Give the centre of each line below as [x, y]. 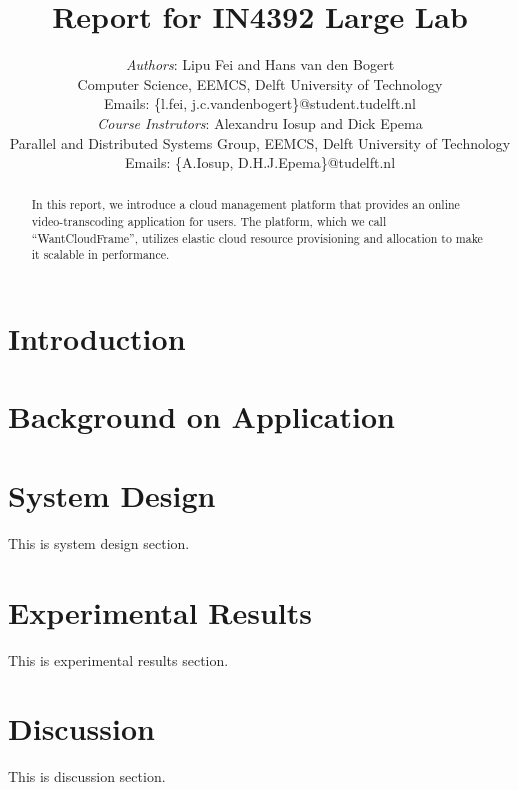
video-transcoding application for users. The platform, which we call [209, 221]
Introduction [97, 338]
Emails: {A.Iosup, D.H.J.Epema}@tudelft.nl [260, 162]
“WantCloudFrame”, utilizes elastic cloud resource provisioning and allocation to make [257, 237]
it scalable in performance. [100, 254]
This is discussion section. [87, 776]
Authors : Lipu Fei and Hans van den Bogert [260, 64]
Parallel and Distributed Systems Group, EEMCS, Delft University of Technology [260, 142]
